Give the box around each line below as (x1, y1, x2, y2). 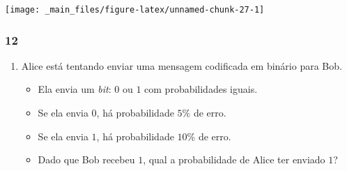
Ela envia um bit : (38, 82, 111, 96)
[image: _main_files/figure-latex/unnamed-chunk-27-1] (5, 5, 265, 15)
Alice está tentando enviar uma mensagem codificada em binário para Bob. (21, 58, 342, 73)
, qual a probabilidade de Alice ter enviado (143, 152, 325, 167)
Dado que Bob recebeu (38, 152, 135, 167)
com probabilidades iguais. (144, 82, 258, 96)
